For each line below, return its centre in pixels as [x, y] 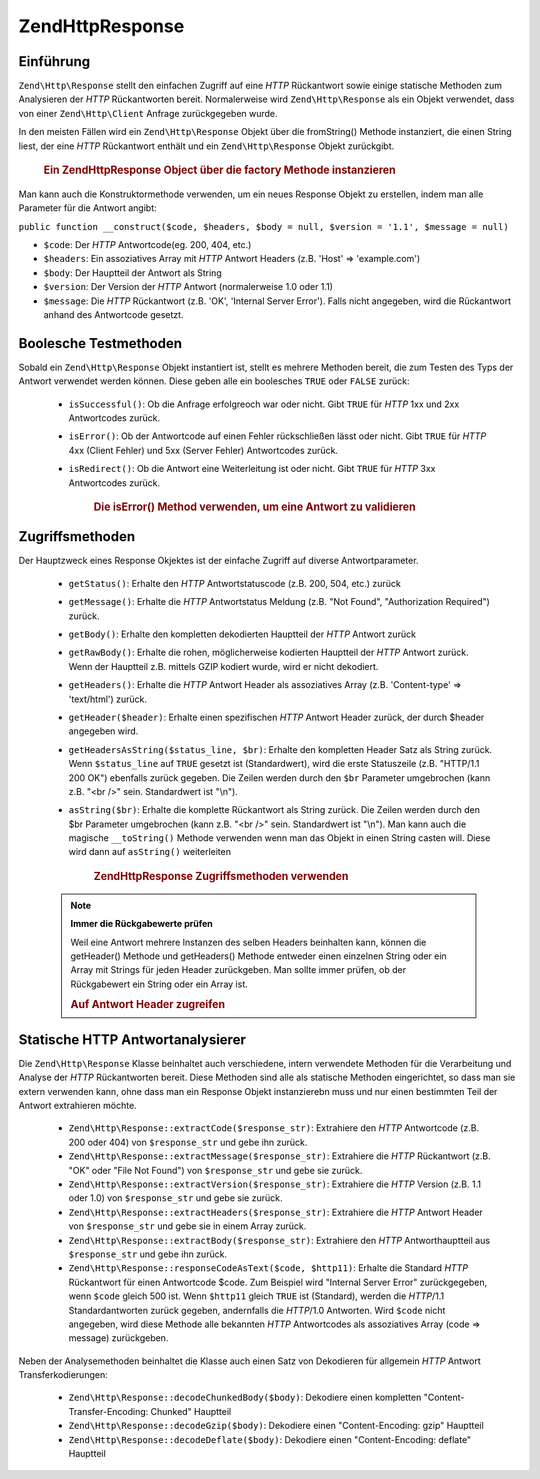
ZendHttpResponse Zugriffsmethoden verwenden [221, 876]
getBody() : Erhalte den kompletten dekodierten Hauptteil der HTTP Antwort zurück [242, 634]
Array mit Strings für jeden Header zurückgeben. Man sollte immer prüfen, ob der [238, 970]
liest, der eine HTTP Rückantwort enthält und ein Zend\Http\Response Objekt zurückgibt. [206, 146]
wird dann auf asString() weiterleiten [150, 852]
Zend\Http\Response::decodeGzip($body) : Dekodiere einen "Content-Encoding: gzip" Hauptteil [276, 1426]
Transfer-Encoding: [108, 1411]
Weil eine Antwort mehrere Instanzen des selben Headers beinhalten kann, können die [248, 942]
